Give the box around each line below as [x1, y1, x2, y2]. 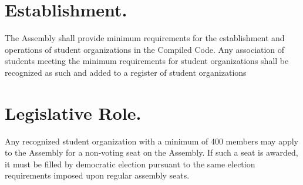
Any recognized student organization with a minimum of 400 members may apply [5, 134, 298, 147]
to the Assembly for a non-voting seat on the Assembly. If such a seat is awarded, [5, 146, 298, 159]
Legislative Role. [5, 100, 142, 125]
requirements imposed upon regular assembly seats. [5, 169, 190, 181]
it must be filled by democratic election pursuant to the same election [5, 157, 255, 170]
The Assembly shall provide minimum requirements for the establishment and [5, 32, 285, 44]
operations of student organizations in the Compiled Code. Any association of [5, 43, 285, 55]
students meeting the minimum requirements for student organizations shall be [5, 55, 289, 67]
